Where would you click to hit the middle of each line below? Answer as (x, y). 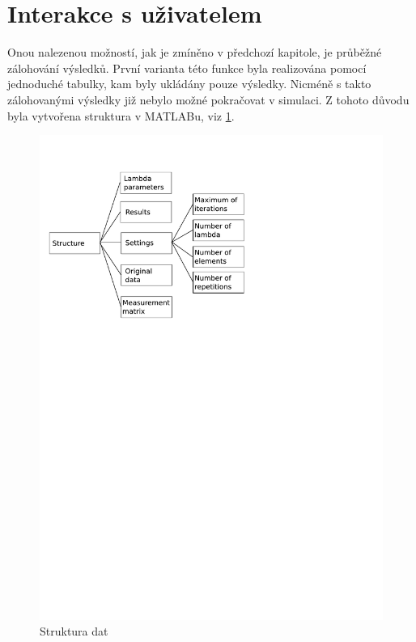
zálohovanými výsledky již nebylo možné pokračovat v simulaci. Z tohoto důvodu (208, 99)
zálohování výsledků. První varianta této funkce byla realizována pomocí (187, 68)
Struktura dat (74, 631)
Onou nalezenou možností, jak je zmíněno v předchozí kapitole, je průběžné (195, 52)
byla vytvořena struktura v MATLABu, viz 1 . (121, 115)
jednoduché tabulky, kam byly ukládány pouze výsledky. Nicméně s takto (189, 84)
